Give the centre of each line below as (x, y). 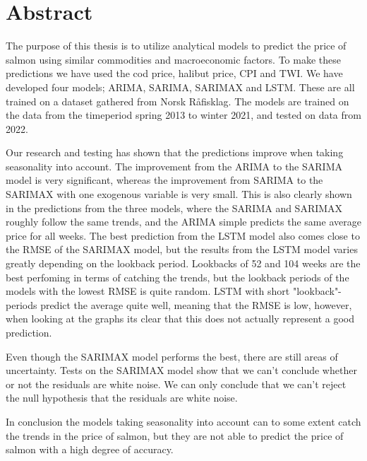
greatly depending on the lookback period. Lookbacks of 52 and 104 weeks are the (183, 263)
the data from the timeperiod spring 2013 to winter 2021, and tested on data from (183, 115)
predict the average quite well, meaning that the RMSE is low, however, (196, 304)
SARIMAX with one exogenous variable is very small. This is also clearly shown (179, 194)
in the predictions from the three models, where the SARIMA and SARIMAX (174, 208)
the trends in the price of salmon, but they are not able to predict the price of (175, 435)
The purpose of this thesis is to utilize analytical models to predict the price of (176, 46)
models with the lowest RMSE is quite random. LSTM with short (148, 291)
